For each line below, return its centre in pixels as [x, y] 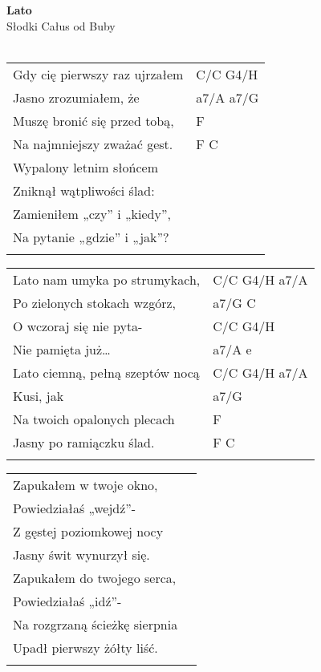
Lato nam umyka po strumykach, [107, 279]
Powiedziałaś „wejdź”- [75, 508]
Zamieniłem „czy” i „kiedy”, [92, 213]
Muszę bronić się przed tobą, [93, 120]
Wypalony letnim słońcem [86, 167]
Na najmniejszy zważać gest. [93, 144]
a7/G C [234, 302]
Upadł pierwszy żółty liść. [85, 647]
